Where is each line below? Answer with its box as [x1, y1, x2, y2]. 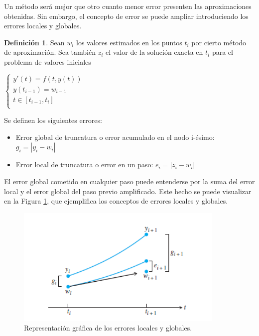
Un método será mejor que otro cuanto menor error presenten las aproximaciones [4, 1, 252, 11]
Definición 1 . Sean [4, 37, 65, 47]
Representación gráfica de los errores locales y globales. [24, 323, 192, 333]
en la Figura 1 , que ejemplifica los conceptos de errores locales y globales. [4, 196, 228, 206]
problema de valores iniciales [4, 56, 91, 67]
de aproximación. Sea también [4, 47, 96, 57]
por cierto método [191, 37, 247, 47]
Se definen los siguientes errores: [4, 115, 102, 125]
